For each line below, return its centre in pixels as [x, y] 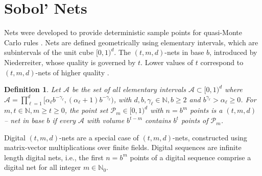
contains [158, 120]
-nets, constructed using [210, 137]
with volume [106, 120]
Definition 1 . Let [32, 89]
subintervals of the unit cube [49, 52]
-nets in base [184, 52]
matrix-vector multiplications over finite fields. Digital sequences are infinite [123, 147]
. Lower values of [167, 62]
